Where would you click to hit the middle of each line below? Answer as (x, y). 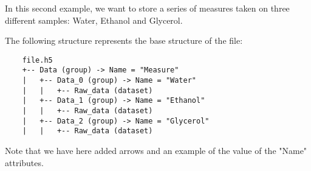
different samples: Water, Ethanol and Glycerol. (94, 20)
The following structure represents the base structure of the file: (124, 40)
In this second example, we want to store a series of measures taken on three (147, 8)
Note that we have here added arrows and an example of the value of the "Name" (156, 151)
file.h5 (37, 60)
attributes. (24, 162)
